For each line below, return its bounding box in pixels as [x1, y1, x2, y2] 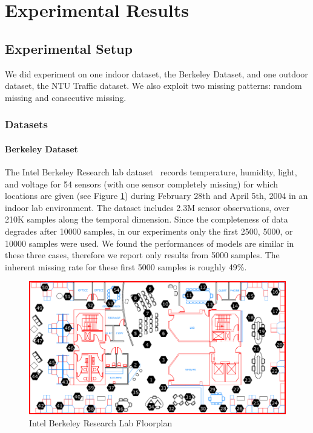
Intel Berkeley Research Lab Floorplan [29, 416, 173, 429]
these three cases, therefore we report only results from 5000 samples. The [5, 249, 280, 261]
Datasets [5, 117, 48, 132]
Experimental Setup [5, 39, 133, 57]
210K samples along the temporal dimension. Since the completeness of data [5, 213, 288, 226]
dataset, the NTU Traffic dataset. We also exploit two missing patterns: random [5, 79, 302, 92]
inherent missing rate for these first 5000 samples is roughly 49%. [5, 260, 247, 273]
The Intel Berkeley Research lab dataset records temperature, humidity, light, [5, 166, 297, 178]
